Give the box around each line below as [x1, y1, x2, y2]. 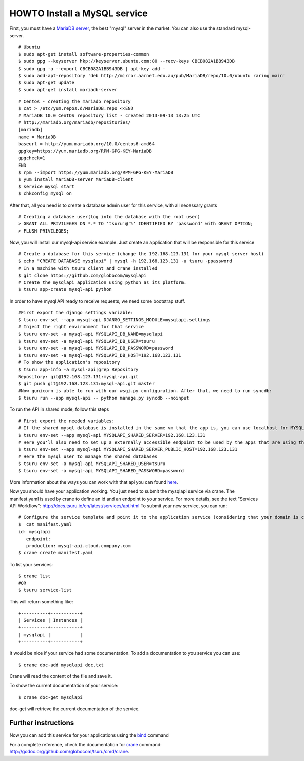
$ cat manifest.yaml [18, 521, 72, 527]
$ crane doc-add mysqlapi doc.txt [18, 662, 104, 668]
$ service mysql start [18, 183, 75, 189]
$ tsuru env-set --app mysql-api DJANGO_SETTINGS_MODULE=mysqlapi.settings [18, 317, 211, 322]
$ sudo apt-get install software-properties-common [18, 51, 149, 57]
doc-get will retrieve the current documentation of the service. [9, 706, 140, 712]
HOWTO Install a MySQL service [9, 8, 148, 19]
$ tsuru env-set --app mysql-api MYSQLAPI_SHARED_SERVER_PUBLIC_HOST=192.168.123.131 [18, 447, 238, 452]
